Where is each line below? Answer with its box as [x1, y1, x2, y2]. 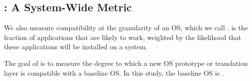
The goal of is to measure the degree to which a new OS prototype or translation [4, 58, 248, 68]
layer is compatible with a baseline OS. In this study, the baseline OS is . [4, 67, 224, 78]
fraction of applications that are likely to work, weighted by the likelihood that [4, 32, 241, 42]
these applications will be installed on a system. [4, 41, 148, 52]
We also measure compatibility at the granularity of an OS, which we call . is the [4, 22, 248, 33]
